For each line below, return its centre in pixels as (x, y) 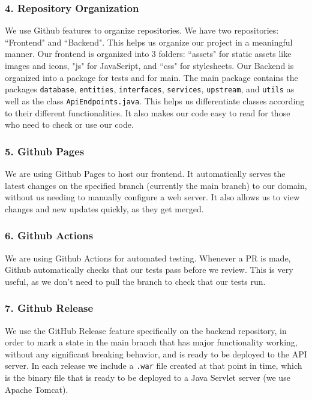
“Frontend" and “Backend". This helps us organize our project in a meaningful (149, 42)
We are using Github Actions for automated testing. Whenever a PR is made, (148, 258)
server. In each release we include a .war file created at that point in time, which (154, 366)
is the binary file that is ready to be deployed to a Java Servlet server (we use (148, 377)
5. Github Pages (45, 151)
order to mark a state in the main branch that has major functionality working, (151, 342)
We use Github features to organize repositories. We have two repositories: (142, 30)
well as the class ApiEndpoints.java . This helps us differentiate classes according (155, 100)
